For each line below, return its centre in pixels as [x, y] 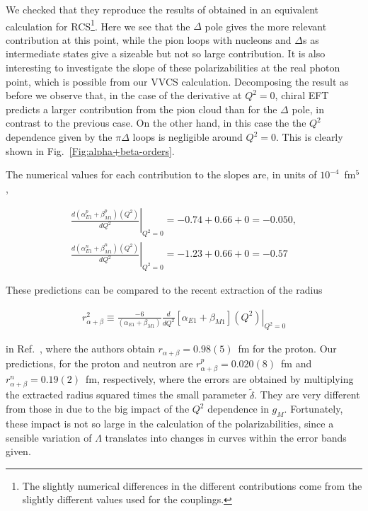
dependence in [238, 409]
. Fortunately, [314, 409]
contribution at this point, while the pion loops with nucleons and [149, 39]
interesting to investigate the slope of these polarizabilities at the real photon [173, 68]
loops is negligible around [188, 137]
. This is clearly [309, 137]
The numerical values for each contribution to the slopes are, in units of [161, 174]
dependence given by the [59, 137]
